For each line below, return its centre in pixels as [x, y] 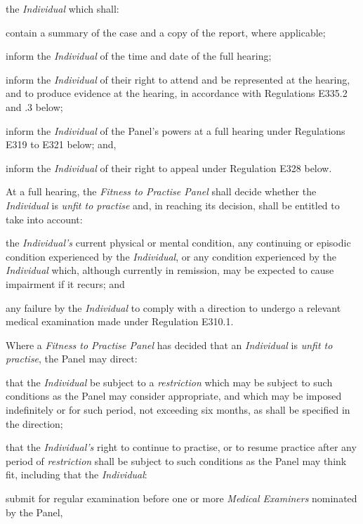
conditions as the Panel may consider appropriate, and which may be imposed [174, 396]
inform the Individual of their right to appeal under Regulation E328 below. [169, 168]
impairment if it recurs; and [65, 283]
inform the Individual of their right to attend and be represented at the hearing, [178, 79]
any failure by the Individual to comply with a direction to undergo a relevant [173, 307]
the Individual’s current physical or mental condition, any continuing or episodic [178, 243]
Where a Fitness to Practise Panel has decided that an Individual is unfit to [169, 345]
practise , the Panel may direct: [72, 359]
